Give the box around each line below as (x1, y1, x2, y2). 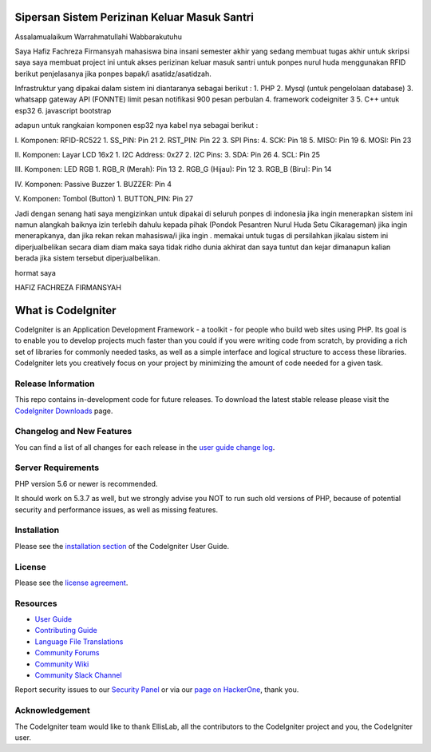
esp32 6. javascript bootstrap (14, 105, 112, 115)
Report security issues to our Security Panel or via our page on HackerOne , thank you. (14, 685, 299, 694)
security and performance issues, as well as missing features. (14, 504, 219, 515)
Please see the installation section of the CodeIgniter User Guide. (14, 541, 230, 551)
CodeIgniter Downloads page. (14, 406, 113, 416)
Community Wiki (34, 659, 89, 669)
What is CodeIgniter (14, 304, 117, 317)
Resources (14, 598, 57, 609)
